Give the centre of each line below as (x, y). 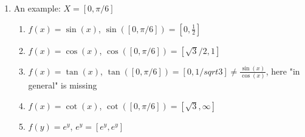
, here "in (283, 71)
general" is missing (63, 85)
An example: (37, 8)
